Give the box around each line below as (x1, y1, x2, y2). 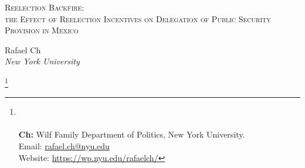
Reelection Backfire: (5, 1, 84, 13)
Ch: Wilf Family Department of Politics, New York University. (18, 128, 245, 140)
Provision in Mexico (5, 24, 79, 36)
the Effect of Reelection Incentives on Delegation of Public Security (5, 12, 271, 25)
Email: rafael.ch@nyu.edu (18, 140, 110, 152)
